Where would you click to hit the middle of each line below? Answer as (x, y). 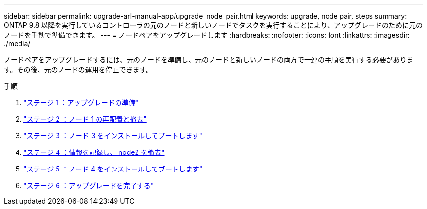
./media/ (17, 44)
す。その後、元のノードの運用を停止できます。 (78, 69)
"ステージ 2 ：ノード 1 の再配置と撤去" (85, 119)
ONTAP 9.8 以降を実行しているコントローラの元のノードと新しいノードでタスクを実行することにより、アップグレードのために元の (213, 25)
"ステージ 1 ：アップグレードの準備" (81, 103)
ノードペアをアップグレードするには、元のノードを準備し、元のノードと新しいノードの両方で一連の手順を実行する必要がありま (209, 60)
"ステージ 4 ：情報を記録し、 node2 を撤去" (94, 152)
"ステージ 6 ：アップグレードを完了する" (89, 185)
